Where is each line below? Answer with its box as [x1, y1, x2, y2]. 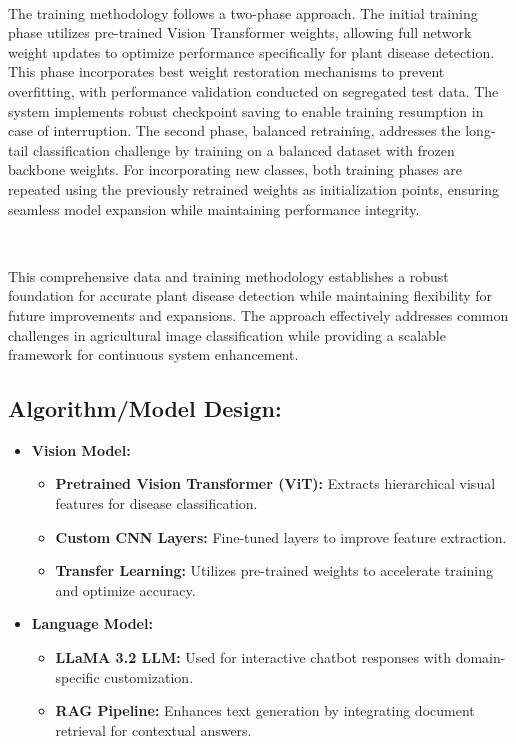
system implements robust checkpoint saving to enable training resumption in [8, 100, 484, 121]
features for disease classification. [55, 493, 258, 514]
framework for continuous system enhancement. [8, 344, 299, 365]
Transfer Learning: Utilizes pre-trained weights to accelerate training [55, 560, 494, 581]
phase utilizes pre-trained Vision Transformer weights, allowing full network [8, 22, 472, 43]
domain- [455, 647, 506, 668]
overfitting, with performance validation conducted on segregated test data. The [8, 80, 499, 101]
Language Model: [31, 613, 153, 634]
